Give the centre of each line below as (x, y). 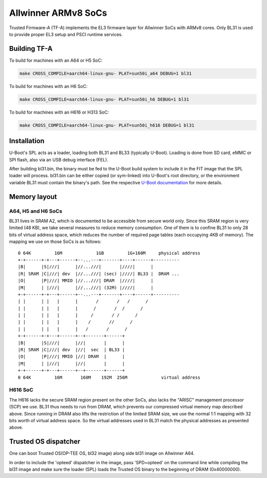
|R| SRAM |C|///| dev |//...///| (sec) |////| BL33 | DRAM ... (99, 274)
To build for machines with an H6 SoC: (48, 86)
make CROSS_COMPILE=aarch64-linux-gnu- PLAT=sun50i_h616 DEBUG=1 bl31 (107, 125)
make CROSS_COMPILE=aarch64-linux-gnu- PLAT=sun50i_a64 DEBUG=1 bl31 (106, 73)
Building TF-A (31, 49)
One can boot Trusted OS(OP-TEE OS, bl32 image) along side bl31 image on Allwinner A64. (102, 453)
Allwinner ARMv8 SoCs (58, 13)
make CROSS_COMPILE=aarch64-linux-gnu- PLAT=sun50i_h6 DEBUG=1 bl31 (104, 99)
